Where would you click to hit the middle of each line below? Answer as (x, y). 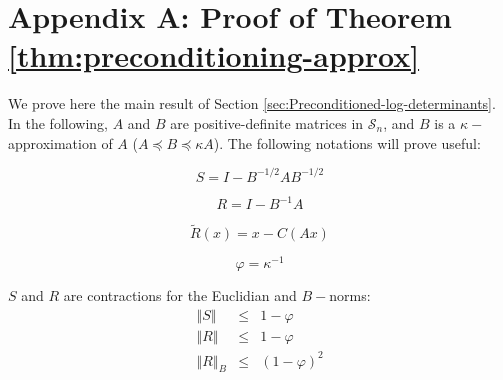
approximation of (60, 142)
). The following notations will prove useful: (347, 142)
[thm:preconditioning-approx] (214, 55)
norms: (350, 295)
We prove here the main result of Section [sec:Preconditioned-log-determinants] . (252, 103)
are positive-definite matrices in (267, 122)
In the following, (58, 122)
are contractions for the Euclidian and (180, 295)
